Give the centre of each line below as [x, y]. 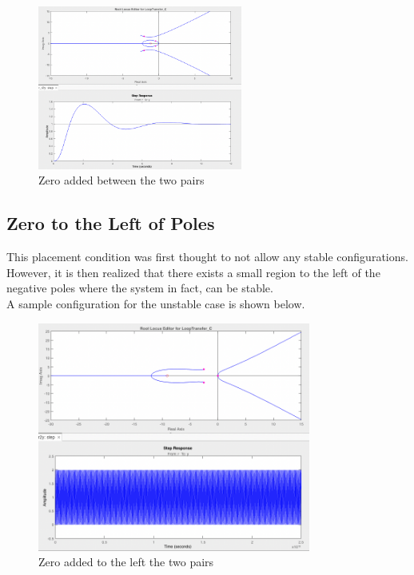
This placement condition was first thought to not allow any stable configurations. [207, 257]
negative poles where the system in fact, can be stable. [140, 288]
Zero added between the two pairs [121, 180]
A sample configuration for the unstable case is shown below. [156, 303]
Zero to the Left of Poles [111, 223]
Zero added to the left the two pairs [126, 562]
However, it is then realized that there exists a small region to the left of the [193, 272]
